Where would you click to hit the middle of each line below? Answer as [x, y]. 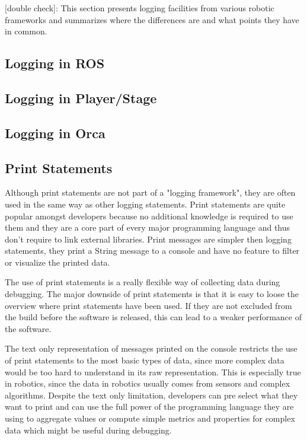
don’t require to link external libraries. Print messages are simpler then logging [148, 239]
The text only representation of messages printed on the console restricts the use [151, 348]
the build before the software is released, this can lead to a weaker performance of [153, 317]
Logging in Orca [55, 133]
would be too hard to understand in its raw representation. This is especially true [153, 372]
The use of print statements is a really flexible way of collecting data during [143, 282]
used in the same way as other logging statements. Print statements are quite [145, 204]
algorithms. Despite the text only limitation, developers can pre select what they [151, 395]
